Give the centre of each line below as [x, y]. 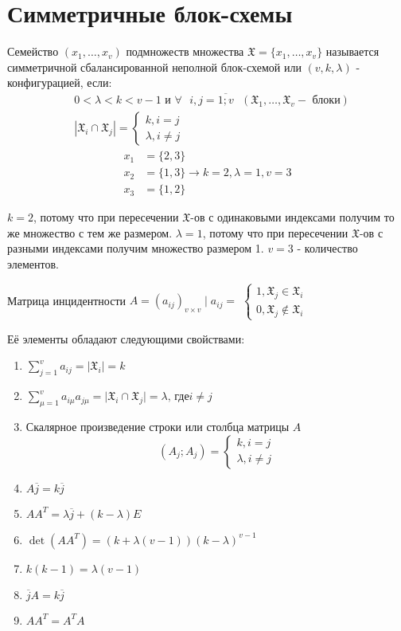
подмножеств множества [185, 51]
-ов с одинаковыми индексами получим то [292, 217]
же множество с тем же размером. [90, 232]
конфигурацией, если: [60, 82]
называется [352, 51]
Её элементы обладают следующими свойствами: [126, 338]
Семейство [33, 51]
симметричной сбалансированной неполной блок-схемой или [154, 67]
